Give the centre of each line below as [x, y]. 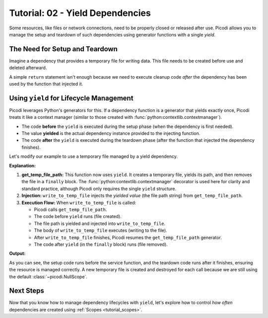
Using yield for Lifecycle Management [71, 98]
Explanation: [23, 165]
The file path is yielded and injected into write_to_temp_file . [100, 223]
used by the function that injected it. [46, 84]
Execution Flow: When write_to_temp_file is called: [79, 203]
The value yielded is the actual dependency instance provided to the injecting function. [111, 133]
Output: [17, 253]
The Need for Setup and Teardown [63, 49]
